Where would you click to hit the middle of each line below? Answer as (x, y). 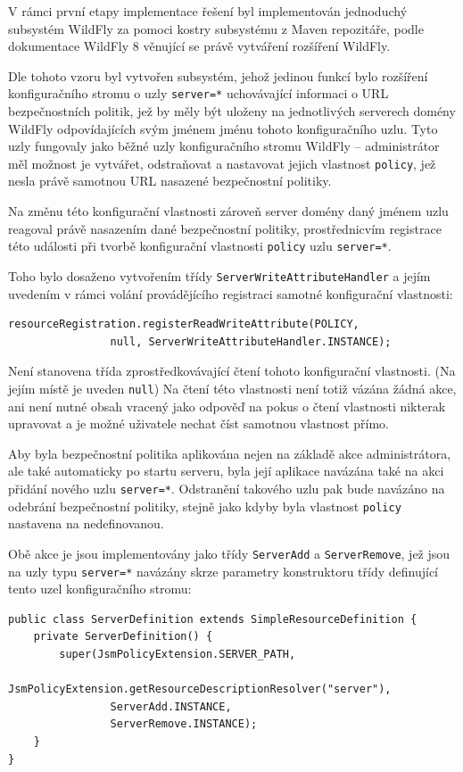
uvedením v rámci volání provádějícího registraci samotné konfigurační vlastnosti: (231, 293)
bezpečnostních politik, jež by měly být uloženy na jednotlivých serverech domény (232, 111)
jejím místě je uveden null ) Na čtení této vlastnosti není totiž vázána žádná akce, (232, 388)
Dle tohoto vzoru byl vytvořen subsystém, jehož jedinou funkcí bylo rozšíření (218, 75)
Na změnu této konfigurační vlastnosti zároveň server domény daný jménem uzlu (228, 211)
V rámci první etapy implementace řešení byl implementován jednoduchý (208, 11)
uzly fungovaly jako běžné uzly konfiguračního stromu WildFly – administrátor (224, 146)
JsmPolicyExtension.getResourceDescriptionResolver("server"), (200, 689)
